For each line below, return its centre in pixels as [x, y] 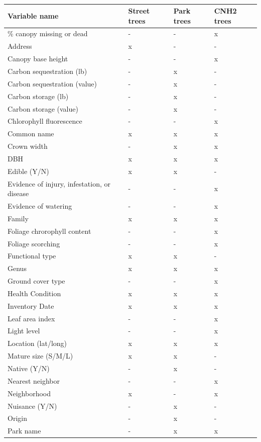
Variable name [33, 15]
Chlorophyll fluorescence [45, 121]
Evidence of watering [40, 206]
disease [18, 193]
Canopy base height [38, 59]
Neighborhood [29, 393]
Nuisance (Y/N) [32, 406]
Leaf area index [31, 318]
